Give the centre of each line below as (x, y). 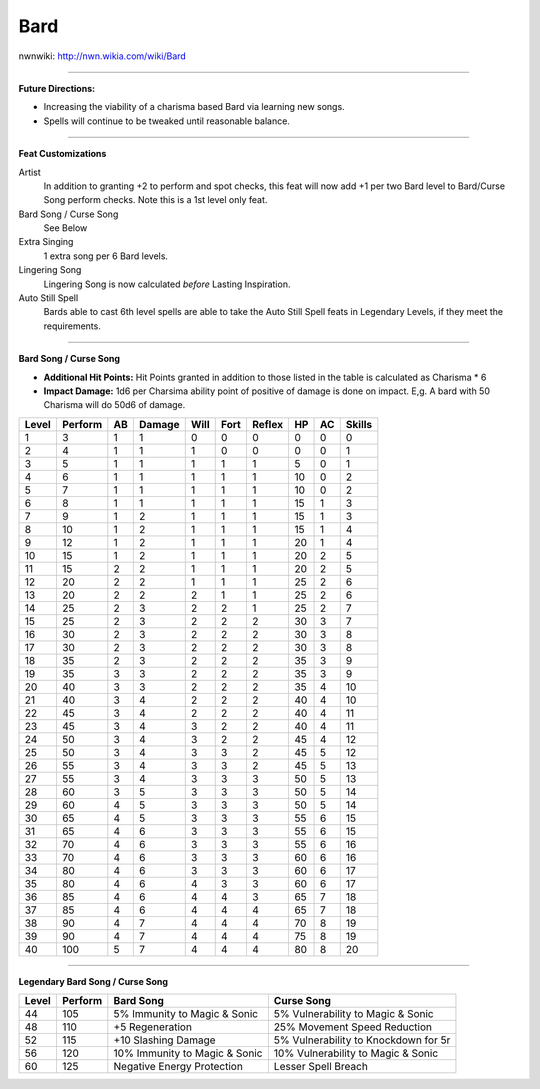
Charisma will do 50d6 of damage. (114, 405)
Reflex (267, 424)
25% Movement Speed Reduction (353, 1027)
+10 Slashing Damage (164, 1040)
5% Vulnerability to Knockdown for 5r (362, 1040)
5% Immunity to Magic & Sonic (186, 1014)
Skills (359, 424)
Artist (30, 172)
